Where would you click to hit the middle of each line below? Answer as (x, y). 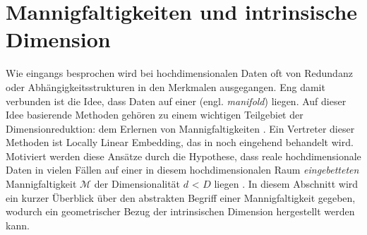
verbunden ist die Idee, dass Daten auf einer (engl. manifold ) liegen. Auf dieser (176, 101)
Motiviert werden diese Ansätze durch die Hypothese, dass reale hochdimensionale (183, 156)
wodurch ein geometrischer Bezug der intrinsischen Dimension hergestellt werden (180, 211)
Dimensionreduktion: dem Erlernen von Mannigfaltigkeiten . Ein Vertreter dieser (180, 128)
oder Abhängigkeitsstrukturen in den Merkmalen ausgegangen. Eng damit (166, 86)
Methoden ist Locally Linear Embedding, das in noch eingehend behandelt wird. (180, 142)
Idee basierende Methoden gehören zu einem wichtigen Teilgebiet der (155, 115)
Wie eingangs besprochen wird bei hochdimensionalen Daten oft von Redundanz (179, 73)
